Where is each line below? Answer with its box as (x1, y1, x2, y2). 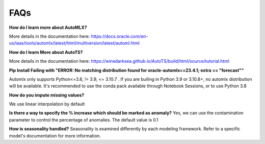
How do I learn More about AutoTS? (9, 49, 83, 55)
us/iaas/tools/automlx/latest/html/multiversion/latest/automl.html (9, 40, 140, 46)
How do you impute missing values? (9, 92, 84, 98)
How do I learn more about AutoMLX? (9, 24, 87, 30)
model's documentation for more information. (9, 133, 101, 139)
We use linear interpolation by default (9, 101, 85, 107)
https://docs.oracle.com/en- (91, 33, 148, 39)
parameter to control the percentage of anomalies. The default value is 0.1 (9, 117, 159, 122)
